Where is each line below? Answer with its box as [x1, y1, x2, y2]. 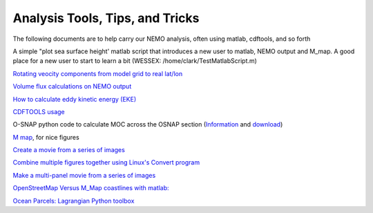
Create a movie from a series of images [12, 146, 126, 154]
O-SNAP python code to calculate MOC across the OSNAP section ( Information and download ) [12, 120, 283, 129]
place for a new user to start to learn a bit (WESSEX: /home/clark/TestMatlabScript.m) [12, 57, 257, 65]
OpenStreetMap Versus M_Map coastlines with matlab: [12, 184, 169, 192]
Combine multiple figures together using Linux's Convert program [12, 158, 200, 167]
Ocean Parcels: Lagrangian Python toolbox [12, 196, 135, 205]
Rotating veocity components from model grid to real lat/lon [12, 69, 183, 77]
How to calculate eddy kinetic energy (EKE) [12, 95, 137, 103]
